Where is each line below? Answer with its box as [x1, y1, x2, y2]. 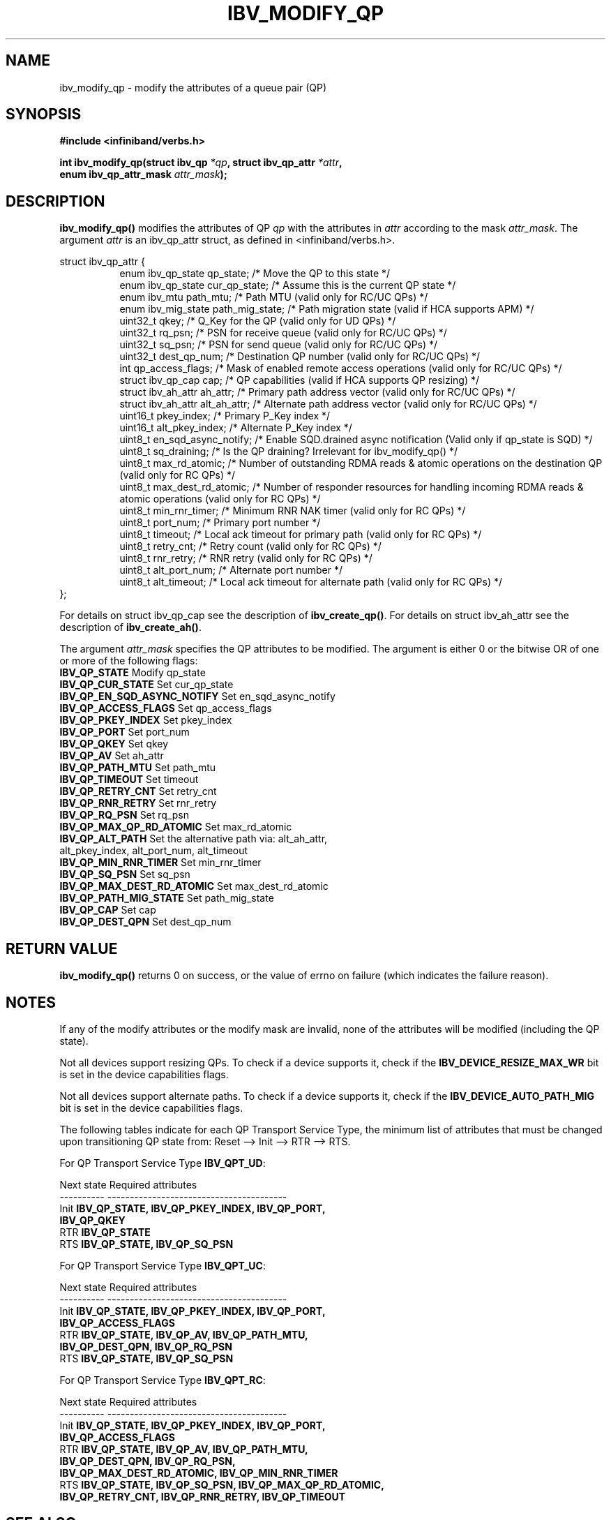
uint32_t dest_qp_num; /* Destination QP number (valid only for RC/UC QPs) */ [119, 350, 481, 363]
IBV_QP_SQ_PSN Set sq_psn [59, 868, 190, 881]
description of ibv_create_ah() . [59, 621, 202, 634]
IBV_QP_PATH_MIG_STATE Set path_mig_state [59, 892, 274, 904]
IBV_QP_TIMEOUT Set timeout [59, 773, 199, 786]
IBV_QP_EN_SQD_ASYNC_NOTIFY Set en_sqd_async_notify [59, 690, 335, 703]
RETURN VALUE [6, 939, 118, 958]
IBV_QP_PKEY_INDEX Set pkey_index [59, 714, 232, 727]
